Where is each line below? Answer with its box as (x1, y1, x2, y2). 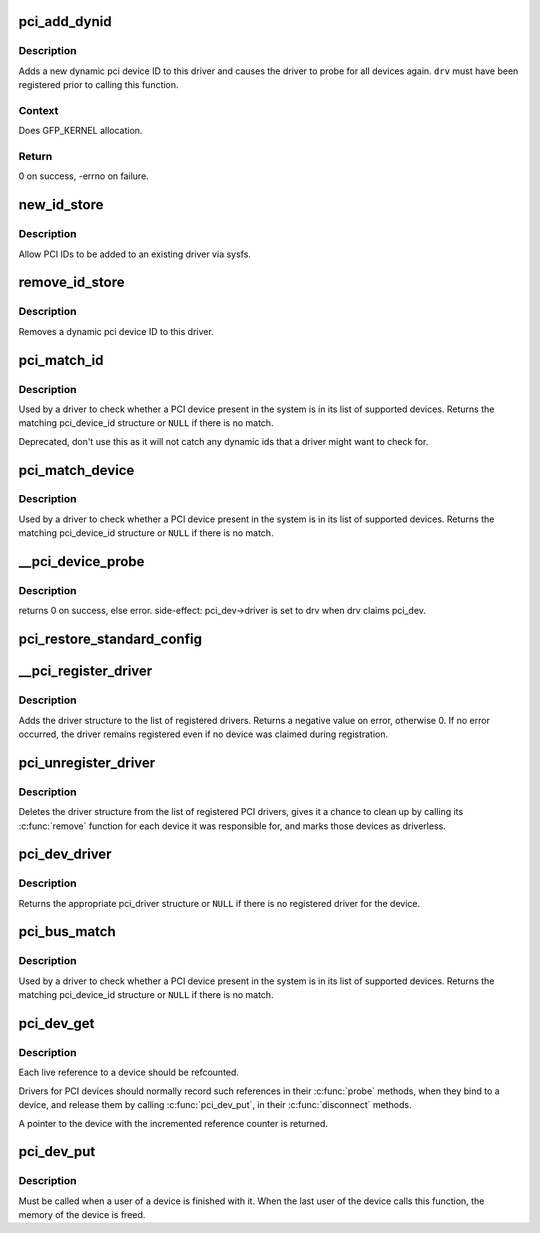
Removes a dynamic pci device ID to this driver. (18, 325, 214, 337)
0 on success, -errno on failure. (18, 170, 149, 182)
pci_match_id (18, 351, 104, 369)
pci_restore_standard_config (18, 631, 202, 648)
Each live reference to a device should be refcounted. (18, 1066, 240, 1079)
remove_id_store (18, 274, 125, 291)
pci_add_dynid (18, 13, 112, 30)
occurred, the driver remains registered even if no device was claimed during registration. (18, 728, 389, 740)
